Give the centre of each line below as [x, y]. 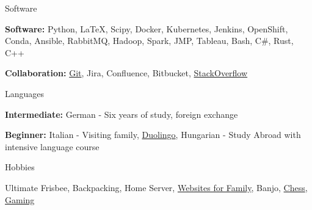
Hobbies [20, 167]
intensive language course [52, 146]
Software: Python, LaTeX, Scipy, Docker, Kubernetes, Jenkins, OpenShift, [147, 28]
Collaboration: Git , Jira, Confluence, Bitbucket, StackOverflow [126, 73]
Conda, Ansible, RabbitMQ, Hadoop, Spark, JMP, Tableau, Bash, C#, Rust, [149, 41]
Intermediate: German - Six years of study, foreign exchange [122, 114]
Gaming [20, 199]
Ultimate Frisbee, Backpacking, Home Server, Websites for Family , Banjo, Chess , [156, 187]
